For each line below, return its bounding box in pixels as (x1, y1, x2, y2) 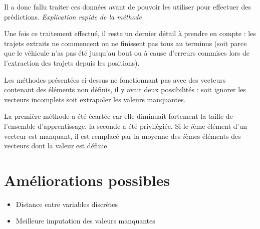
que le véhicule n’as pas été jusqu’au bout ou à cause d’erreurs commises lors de (4, 48, 249, 58)
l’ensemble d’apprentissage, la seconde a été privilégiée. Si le (4, 120, 188, 131)
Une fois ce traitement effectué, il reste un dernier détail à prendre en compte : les (4, 28, 256, 39)
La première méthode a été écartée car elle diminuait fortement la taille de (4, 111, 233, 121)
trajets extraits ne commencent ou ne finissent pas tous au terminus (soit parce (4, 38, 247, 48)
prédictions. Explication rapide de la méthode (4, 11, 142, 22)
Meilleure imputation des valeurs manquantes (16, 215, 155, 226)
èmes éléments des (185, 130, 241, 141)
